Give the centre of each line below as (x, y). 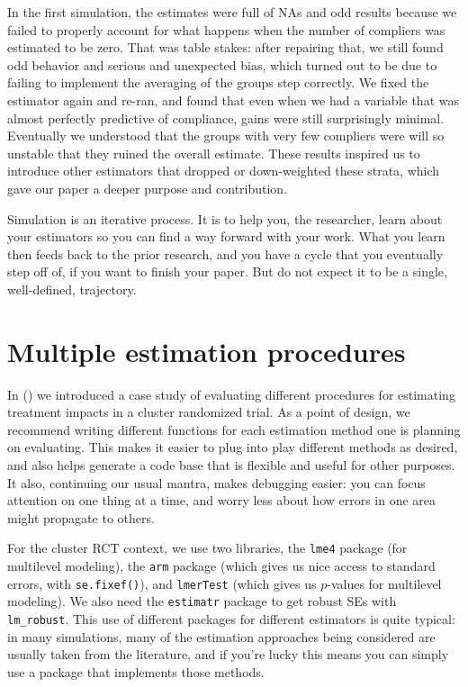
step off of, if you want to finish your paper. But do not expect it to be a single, (227, 271)
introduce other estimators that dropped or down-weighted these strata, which (224, 171)
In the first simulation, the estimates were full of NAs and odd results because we (232, 12)
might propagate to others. (81, 517)
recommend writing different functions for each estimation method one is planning (234, 429)
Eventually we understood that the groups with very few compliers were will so (226, 136)
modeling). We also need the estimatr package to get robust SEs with (202, 601)
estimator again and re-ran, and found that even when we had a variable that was (233, 99)
